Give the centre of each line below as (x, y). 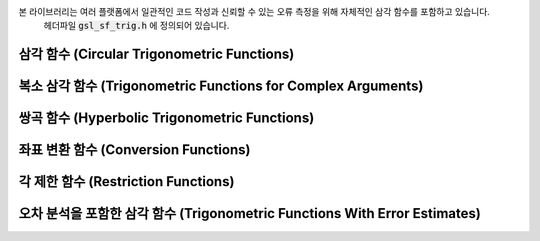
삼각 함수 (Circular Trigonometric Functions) (156, 54)
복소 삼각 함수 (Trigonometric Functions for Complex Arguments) (221, 86)
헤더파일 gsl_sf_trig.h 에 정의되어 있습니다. (136, 26)
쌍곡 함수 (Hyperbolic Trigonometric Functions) (166, 118)
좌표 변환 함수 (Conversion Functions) (134, 150)
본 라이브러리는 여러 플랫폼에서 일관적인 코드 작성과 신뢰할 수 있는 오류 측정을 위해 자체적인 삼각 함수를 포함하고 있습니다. (254, 11)
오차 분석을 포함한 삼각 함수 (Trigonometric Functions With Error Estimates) (250, 213)
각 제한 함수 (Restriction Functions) (126, 181)
